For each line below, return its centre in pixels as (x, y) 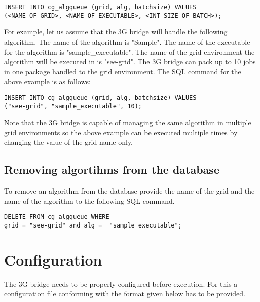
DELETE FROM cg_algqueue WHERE (57, 217)
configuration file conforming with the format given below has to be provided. (125, 294)
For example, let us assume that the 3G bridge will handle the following (116, 32)
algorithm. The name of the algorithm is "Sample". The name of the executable (127, 41)
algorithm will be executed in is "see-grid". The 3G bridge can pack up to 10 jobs (130, 62)
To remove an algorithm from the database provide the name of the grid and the (129, 191)
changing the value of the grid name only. (69, 142)
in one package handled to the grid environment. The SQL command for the (123, 71)
